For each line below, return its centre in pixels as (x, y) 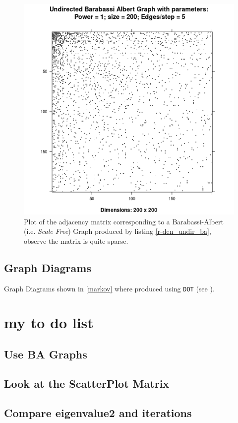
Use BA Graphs (46, 354)
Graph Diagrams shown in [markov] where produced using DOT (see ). (109, 288)
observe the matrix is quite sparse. (76, 241)
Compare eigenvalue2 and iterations (98, 412)
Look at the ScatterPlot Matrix (87, 383)
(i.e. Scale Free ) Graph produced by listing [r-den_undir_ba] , (118, 231)
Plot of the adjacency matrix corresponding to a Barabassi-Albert (124, 221)
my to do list (49, 322)
